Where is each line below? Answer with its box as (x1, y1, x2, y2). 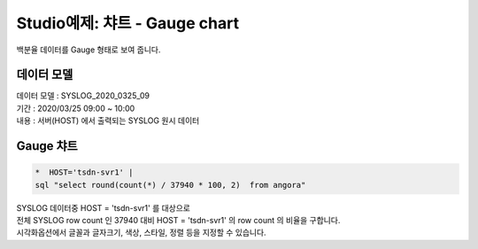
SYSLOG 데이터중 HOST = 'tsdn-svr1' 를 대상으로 (16, 202, 190, 213)
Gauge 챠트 (16, 138, 79, 154)
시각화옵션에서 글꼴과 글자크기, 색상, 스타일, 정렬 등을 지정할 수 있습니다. (16, 227, 266, 238)
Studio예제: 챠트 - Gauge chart (16, 13, 239, 33)
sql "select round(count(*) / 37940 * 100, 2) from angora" (35, 180, 306, 190)
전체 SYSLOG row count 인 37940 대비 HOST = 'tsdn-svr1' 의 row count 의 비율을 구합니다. (16, 215, 341, 225)
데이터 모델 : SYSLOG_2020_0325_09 (16, 90, 150, 101)
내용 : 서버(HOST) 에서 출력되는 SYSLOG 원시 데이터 (16, 115, 200, 126)
